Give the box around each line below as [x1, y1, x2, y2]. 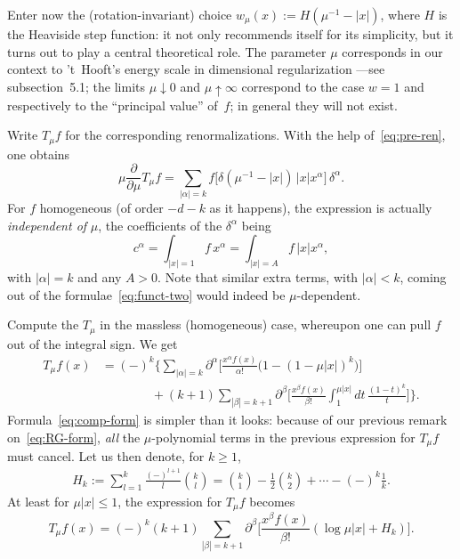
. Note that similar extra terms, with [157, 268, 359, 287]
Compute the [7, 315, 79, 334]
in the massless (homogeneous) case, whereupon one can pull [100, 315, 432, 334]
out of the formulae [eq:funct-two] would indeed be [7, 285, 286, 304]
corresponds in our [342, 42, 443, 61]
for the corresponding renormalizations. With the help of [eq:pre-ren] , [65, 126, 446, 144]
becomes [249, 491, 295, 510]
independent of [7, 215, 87, 234]
